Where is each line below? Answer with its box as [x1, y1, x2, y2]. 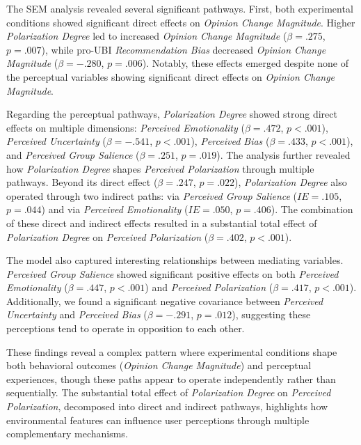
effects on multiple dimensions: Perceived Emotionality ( [6, 120, 245, 134]
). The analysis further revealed [216, 147, 351, 162]
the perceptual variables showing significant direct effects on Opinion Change [6, 69, 335, 84]
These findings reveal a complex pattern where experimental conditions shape [6, 344, 337, 359]
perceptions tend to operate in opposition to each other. [6, 321, 245, 336]
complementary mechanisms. [6, 426, 128, 441]
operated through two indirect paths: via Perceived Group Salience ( [6, 188, 298, 203]
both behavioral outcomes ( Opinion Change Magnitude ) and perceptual [6, 358, 312, 373]
